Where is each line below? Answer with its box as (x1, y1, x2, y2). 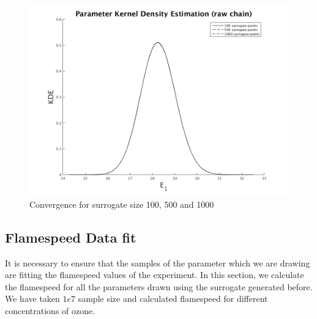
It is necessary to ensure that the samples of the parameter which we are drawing (5, 256, 310, 269)
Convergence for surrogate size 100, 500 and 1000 (29, 197, 214, 210)
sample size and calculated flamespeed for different (78, 292, 268, 305)
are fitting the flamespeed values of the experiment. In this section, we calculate (5, 268, 304, 281)
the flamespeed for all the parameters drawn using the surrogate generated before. (5, 280, 313, 293)
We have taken (5, 292, 60, 305)
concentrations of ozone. (5, 304, 95, 317)
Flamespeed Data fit (5, 227, 136, 246)
